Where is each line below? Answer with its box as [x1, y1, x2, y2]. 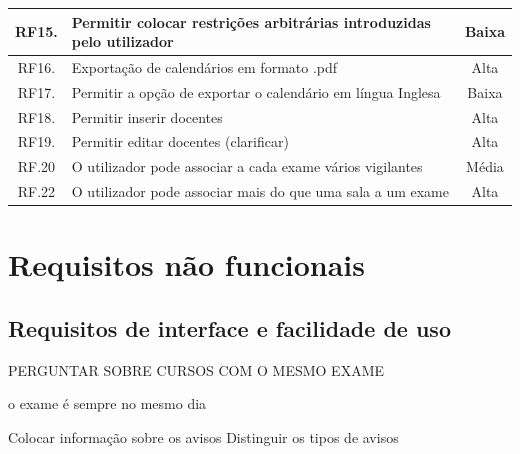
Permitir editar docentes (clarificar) [71, 131, 289, 152]
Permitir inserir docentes [71, 106, 223, 127]
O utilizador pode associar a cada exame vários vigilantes [71, 156, 423, 177]
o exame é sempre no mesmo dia [8, 393, 207, 414]
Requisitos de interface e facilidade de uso [8, 313, 451, 344]
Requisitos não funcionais [8, 244, 365, 285]
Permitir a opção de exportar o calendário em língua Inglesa [71, 81, 441, 102]
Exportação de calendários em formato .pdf [71, 56, 338, 77]
